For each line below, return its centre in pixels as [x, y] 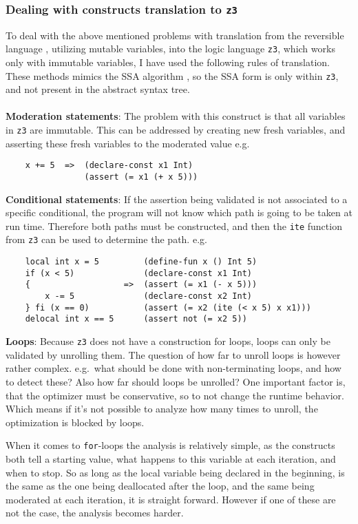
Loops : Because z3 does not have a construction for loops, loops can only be [168, 341]
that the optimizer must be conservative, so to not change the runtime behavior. [175, 395]
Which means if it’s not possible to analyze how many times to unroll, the [162, 409]
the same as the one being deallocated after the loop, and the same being [160, 486]
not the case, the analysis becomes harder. [95, 513]
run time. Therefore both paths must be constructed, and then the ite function [174, 226]
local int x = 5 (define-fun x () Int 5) [141, 262]
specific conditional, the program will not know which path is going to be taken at [179, 212]
